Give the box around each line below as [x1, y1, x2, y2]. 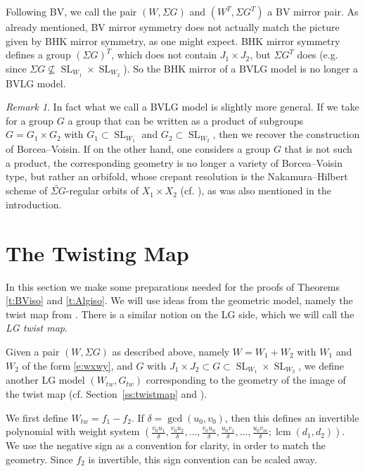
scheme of [6, 183, 48, 198]
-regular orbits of [65, 183, 139, 198]
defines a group [6, 47, 71, 62]
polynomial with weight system [6, 424, 140, 439]
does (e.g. [297, 47, 338, 62]
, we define [298, 358, 345, 372]
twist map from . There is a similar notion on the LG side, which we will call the [6, 306, 354, 321]
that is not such [284, 142, 352, 156]
